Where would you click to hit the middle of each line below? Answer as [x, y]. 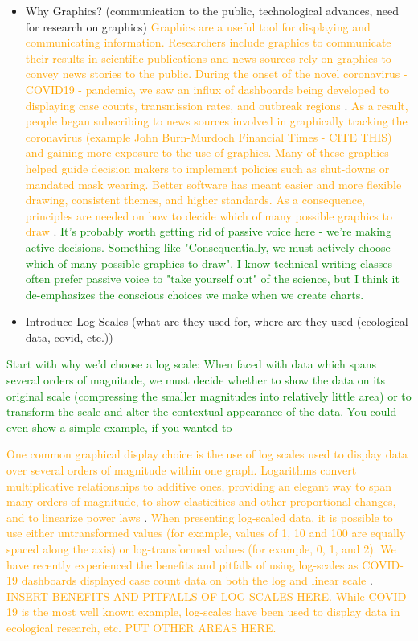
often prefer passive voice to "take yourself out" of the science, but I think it [212, 279]
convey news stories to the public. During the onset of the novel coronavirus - [216, 74]
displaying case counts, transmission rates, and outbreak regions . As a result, [217, 105]
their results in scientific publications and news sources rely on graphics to [208, 58]
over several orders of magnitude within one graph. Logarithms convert [182, 470]
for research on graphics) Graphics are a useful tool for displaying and [198, 26]
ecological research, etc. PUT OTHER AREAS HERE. [141, 627]
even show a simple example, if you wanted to [119, 427]
